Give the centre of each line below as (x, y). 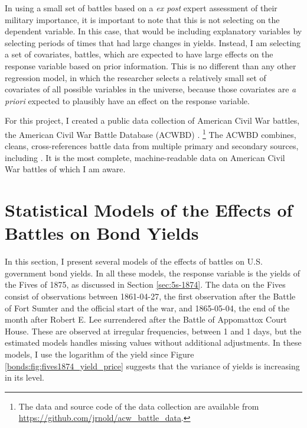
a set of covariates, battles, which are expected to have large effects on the (139, 54)
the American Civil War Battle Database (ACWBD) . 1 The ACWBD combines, (151, 133)
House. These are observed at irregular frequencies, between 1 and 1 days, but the (153, 331)
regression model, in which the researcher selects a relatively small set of (135, 77)
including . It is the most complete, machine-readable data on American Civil (145, 157)
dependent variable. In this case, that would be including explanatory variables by (153, 31)
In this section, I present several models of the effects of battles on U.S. (134, 261)
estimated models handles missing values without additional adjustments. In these (153, 342)
